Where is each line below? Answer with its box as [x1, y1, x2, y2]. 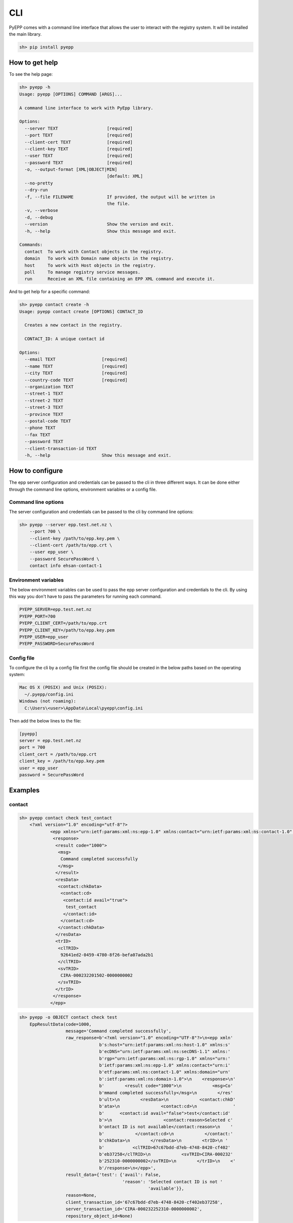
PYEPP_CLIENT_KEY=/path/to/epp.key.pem [19, 627, 115, 633]
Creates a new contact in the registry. [24, 322, 123, 328]
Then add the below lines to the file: [9, 718, 82, 724]
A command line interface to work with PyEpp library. [19, 105, 153, 111]
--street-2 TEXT [24, 398, 63, 403]
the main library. [9, 31, 42, 37]
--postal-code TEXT [24, 418, 71, 424]
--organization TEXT [24, 384, 74, 389]
